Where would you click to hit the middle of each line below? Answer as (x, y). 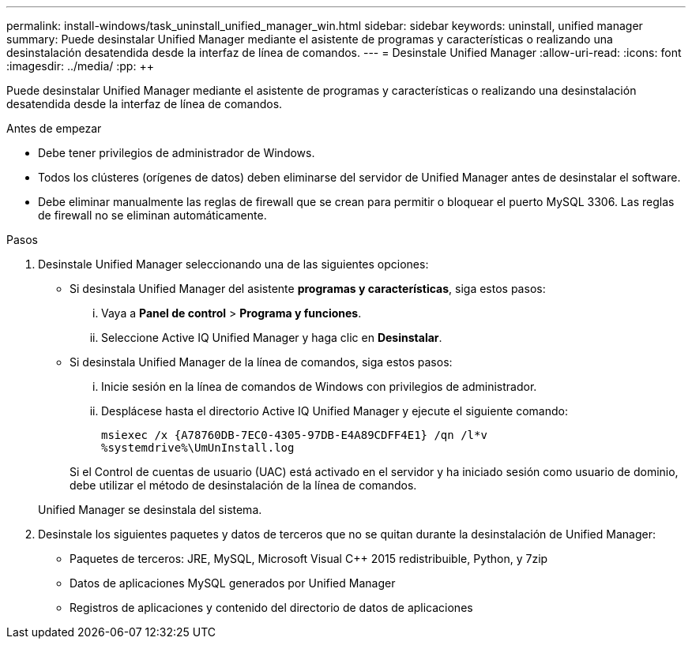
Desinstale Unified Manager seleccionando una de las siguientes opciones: (233, 264)
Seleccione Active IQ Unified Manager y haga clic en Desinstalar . (272, 337)
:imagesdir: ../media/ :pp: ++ (80, 66)
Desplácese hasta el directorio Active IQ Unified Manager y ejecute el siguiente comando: (335, 411)
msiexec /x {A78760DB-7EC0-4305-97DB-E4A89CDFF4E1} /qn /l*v (294, 435)
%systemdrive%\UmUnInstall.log (198, 448)
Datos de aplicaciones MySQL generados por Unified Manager (233, 583)
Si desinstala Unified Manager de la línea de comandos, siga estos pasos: (261, 362)
